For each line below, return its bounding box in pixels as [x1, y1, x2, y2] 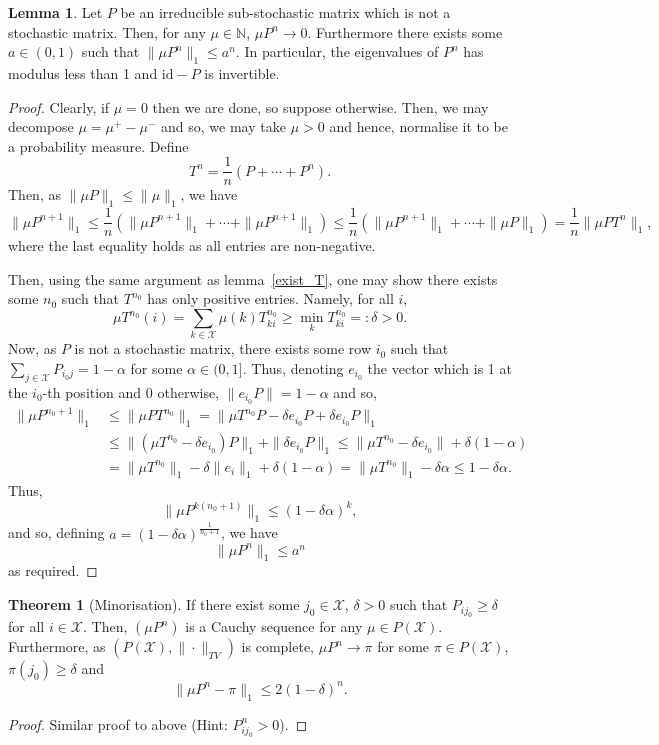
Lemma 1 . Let [8, 2, 103, 22]
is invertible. [204, 62, 280, 83]
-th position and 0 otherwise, [42, 381, 220, 402]
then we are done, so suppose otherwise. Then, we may [152, 96, 489, 117]
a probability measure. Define [8, 135, 189, 156]
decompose [8, 116, 74, 137]
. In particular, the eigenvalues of [235, 41, 439, 62]
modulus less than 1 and [8, 62, 158, 83]
